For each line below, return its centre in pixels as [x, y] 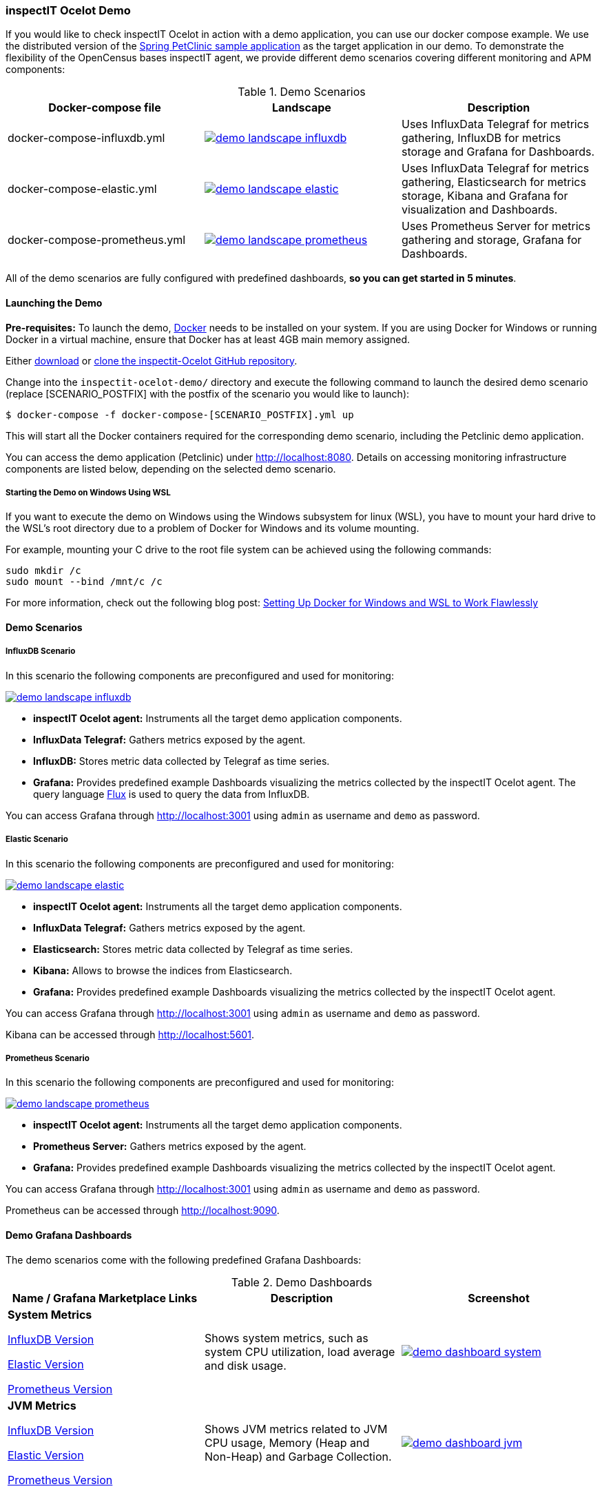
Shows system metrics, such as [286, 1338]
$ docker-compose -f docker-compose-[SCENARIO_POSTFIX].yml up [180, 414]
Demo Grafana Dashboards [69, 1235]
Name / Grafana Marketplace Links [105, 1298]
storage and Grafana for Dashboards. [498, 152]
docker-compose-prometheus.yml [97, 240]
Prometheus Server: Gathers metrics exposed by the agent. [170, 1146]
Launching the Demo [54, 302]
